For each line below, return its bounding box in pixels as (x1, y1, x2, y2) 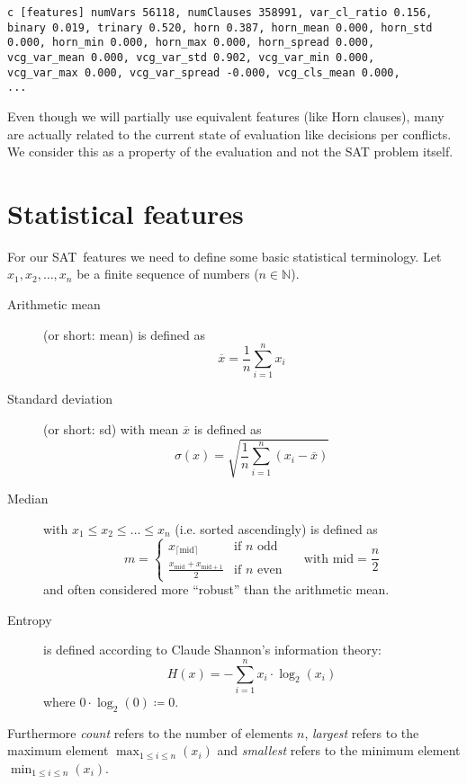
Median (7, 489, 49, 508)
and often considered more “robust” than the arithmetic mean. (43, 580, 390, 599)
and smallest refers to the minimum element (217, 741, 461, 760)
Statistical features (7, 194, 244, 231)
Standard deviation (7, 389, 113, 408)
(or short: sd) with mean (43, 419, 179, 438)
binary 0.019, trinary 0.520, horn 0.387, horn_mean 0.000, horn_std (7, 21, 433, 34)
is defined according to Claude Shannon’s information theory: (43, 640, 382, 659)
